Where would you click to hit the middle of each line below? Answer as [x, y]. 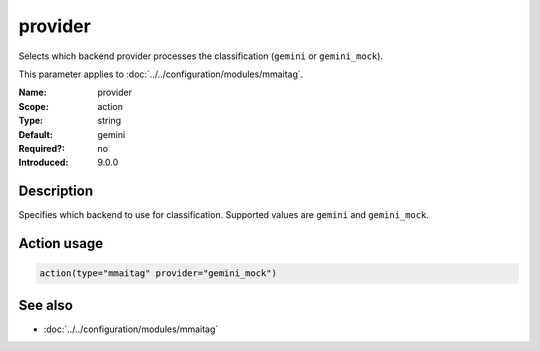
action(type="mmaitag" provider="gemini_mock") [158, 273]
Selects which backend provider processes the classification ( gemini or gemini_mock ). [201, 56]
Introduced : [43, 162]
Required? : [41, 148]
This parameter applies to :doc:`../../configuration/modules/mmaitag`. [161, 74]
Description [56, 191]
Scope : [33, 106]
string [109, 121]
